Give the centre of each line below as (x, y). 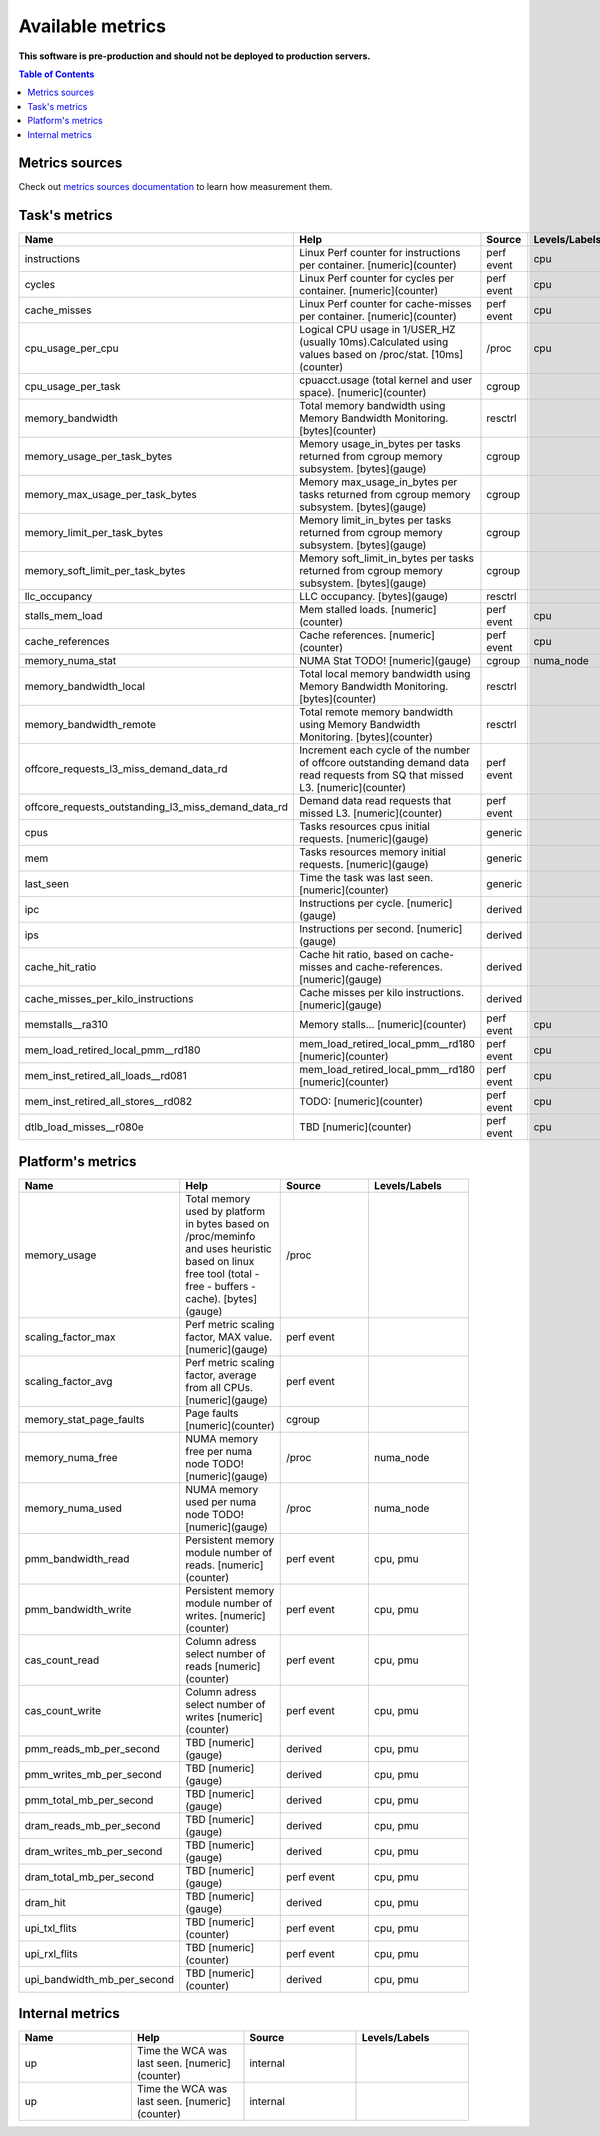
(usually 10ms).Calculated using (374, 342)
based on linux (220, 1261)
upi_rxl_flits (51, 1953)
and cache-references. (389, 967)
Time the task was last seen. (366, 878)
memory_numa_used (73, 1508)
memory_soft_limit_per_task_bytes (105, 571)
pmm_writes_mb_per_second (93, 1774)
